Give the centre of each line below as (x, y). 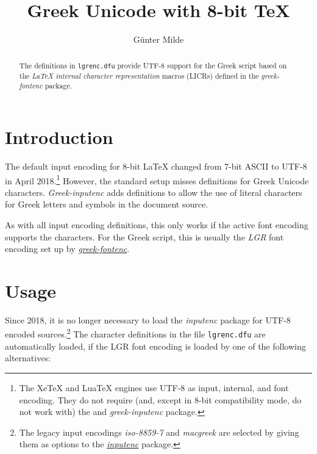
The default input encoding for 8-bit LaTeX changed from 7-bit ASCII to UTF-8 (156, 166)
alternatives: (28, 358)
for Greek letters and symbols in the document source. (107, 204)
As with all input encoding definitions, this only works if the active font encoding (157, 224)
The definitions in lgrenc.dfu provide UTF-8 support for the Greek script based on (153, 65)
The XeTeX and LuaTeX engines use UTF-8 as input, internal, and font (154, 387)
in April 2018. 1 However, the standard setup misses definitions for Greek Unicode (157, 179)
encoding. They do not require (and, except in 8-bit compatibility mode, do (160, 399)
